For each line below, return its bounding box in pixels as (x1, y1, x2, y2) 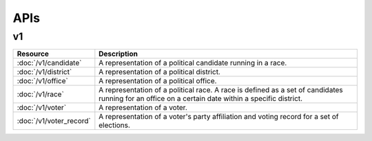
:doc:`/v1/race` (17, 89, 65, 99)
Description (99, 49, 138, 58)
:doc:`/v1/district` (17, 67, 72, 77)
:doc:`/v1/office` (17, 76, 68, 86)
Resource (17, 49, 50, 58)
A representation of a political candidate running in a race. (99, 58, 287, 68)
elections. (99, 120, 131, 130)
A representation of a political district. (99, 67, 220, 77)
